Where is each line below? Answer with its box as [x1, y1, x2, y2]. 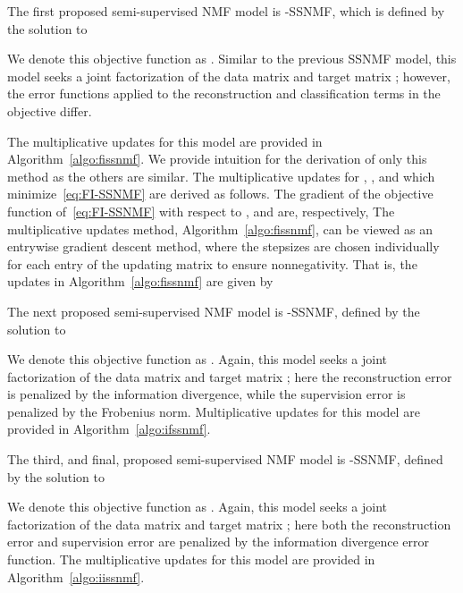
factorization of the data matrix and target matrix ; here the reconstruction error [7, 367, 452, 385]
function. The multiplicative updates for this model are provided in [7, 550, 375, 569]
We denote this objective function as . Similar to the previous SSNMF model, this [7, 49, 457, 68]
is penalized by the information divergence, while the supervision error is [7, 385, 406, 403]
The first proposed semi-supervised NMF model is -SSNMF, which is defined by [7, 2, 445, 20]
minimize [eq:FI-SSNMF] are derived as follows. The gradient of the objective [7, 184, 434, 203]
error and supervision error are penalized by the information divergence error [7, 532, 430, 551]
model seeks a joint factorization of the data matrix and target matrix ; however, [7, 66, 450, 85]
